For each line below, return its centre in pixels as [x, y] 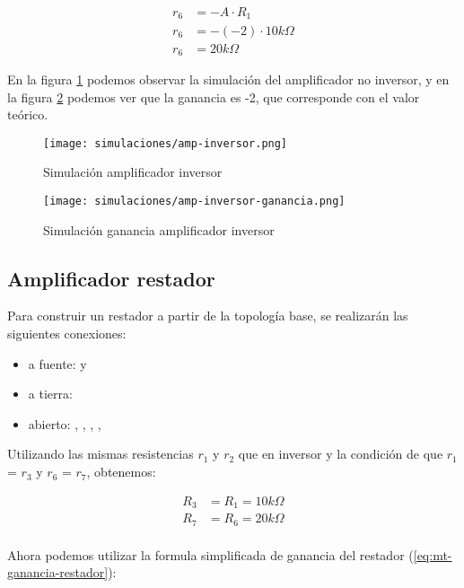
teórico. [28, 114]
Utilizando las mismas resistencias [101, 454]
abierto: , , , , [65, 423]
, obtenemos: [121, 472]
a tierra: [50, 394]
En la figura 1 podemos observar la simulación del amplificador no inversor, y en [228, 79]
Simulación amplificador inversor [133, 172]
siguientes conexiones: [67, 333]
